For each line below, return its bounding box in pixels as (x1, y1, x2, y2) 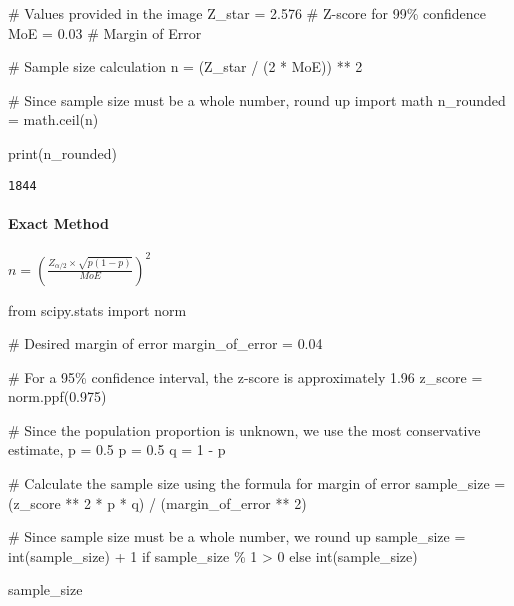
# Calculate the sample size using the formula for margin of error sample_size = (8, 473, 506, 494)
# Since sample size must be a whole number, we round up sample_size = (8, 526, 466, 547)
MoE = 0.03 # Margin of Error (8, 22, 202, 43)
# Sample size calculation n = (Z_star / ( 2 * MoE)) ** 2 (8, 56, 363, 77)
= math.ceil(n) (8, 109, 99, 130)
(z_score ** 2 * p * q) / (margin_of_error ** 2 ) (8, 492, 307, 513)
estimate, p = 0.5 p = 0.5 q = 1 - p (8, 439, 226, 460)
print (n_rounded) (8, 142, 118, 163)
